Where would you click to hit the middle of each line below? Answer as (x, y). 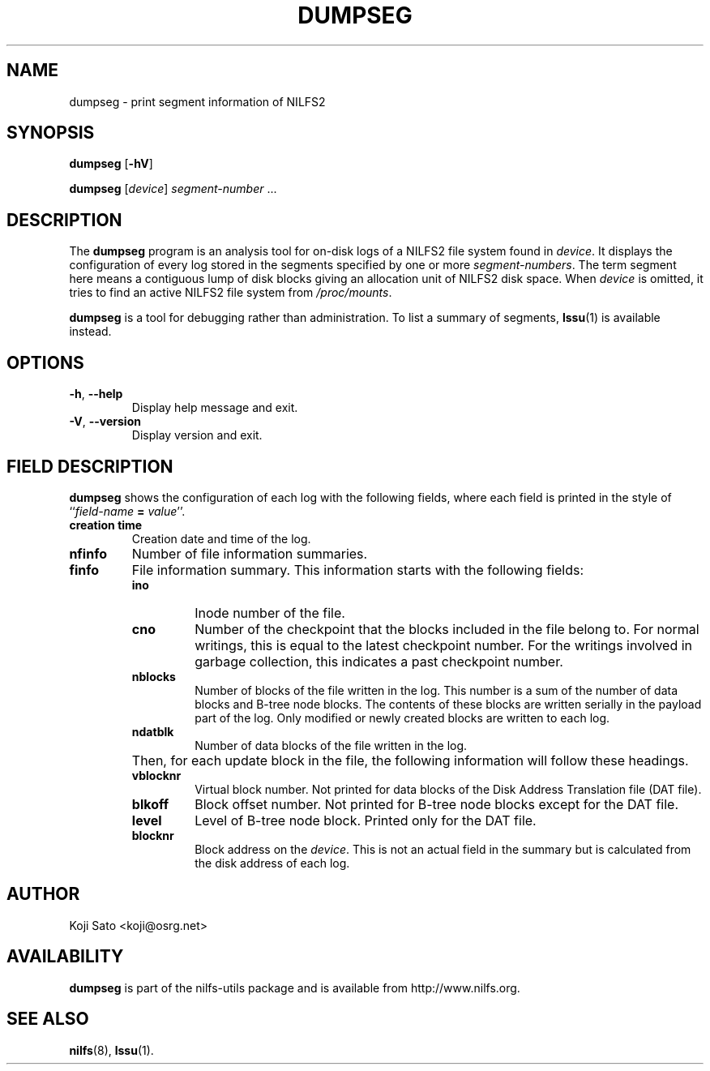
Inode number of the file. (270, 613)
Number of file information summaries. (250, 553)
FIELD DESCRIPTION (90, 466)
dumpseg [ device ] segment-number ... (173, 189)
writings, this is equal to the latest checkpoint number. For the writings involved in (444, 645)
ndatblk (153, 731)
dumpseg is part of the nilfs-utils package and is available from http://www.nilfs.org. (295, 987)
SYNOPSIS (51, 133)
